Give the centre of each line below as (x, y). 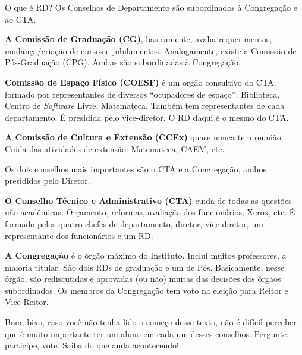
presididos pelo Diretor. (48, 180)
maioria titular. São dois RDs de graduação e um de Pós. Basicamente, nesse (145, 267)
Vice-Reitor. (27, 302)
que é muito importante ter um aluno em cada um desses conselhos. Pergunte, (147, 333)
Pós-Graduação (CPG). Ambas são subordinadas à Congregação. (123, 62)
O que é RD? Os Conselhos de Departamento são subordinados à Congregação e (151, 7)
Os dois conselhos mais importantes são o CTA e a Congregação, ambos (136, 169)
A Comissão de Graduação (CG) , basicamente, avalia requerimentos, (139, 39)
